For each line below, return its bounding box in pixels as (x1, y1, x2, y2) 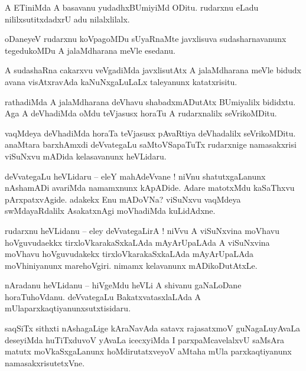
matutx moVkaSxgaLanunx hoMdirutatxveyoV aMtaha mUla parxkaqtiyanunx (5, 345, 292, 357)
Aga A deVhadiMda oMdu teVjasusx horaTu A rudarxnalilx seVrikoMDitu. (5, 107, 277, 119)
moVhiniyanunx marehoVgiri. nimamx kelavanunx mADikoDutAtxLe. (5, 259, 258, 271)
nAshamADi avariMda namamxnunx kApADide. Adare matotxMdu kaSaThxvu (5, 181, 295, 194)
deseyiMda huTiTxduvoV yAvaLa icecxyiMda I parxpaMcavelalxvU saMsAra (5, 333, 285, 346)
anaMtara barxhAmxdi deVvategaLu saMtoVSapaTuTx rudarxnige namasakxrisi (5, 138, 297, 151)
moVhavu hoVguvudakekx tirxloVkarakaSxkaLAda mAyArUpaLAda (5, 248, 253, 260)
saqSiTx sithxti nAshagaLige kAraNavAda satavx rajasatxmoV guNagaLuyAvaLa (5, 322, 301, 334)
